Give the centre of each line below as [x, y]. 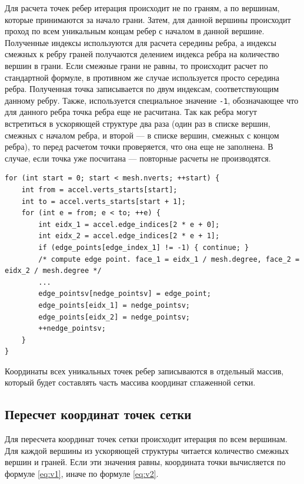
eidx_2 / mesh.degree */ [53, 271]
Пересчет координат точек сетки [98, 414]
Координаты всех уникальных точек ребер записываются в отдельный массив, [144, 371]
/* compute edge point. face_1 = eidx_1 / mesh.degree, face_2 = [169, 259]
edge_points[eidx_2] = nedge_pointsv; [114, 317]
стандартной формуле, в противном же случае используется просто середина [142, 77]
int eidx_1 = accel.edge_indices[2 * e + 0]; [129, 224]
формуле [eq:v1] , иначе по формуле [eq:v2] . [82, 474]
